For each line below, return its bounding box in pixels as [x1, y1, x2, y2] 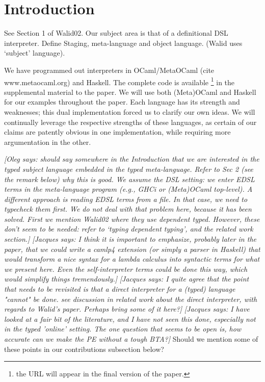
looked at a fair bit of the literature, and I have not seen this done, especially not [4, 313, 256, 324]
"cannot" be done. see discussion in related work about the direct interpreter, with [4, 293, 257, 304]
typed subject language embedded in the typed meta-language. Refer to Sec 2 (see [4, 163, 253, 174]
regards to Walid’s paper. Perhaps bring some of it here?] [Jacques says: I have [4, 303, 250, 314]
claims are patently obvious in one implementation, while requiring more [4, 126, 231, 137]
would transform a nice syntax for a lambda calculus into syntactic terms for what [4, 253, 260, 264]
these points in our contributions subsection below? [4, 343, 164, 354]
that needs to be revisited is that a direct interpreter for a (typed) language [4, 284, 235, 294]
